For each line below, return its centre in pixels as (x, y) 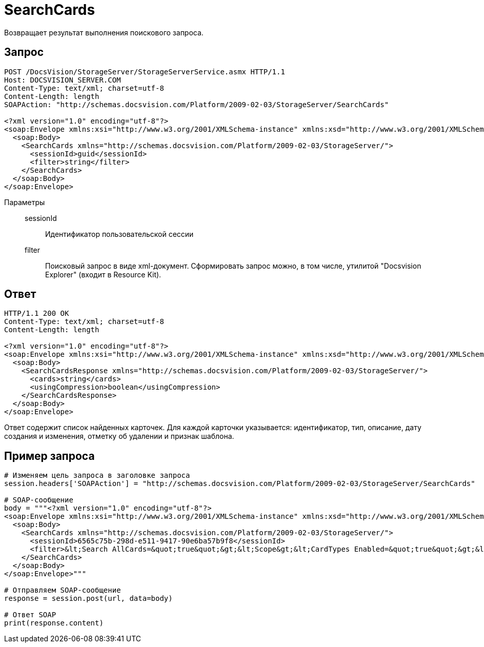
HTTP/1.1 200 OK (37, 314)
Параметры (25, 202)
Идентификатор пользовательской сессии (119, 234)
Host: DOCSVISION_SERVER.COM (63, 80)
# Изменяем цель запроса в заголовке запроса (97, 476)
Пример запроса (49, 456)
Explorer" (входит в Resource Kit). (103, 274)
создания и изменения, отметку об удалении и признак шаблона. (119, 436)
